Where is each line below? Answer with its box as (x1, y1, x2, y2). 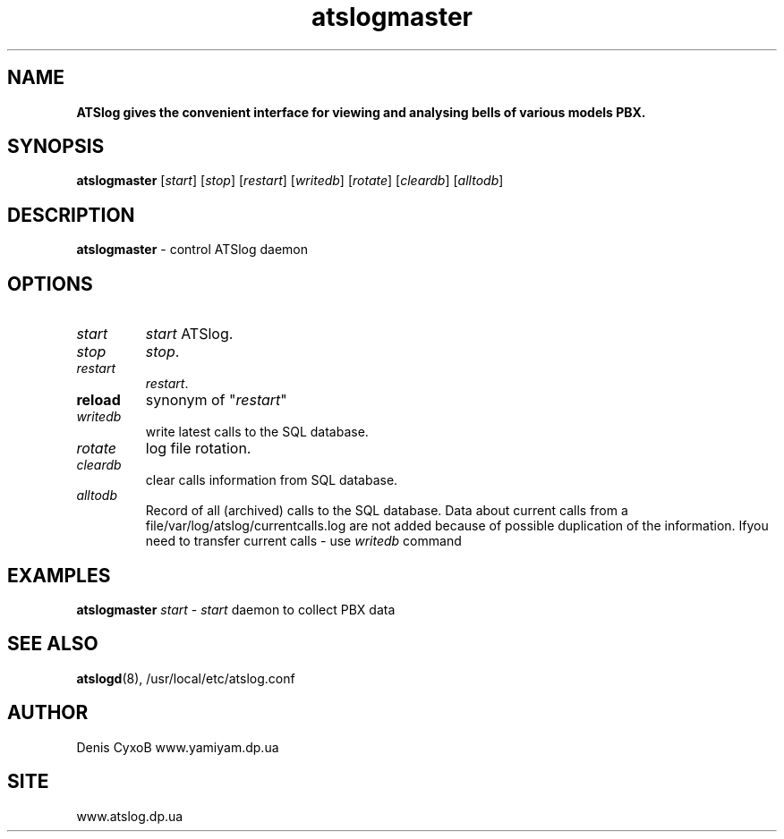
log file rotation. (145, 439, 251, 458)
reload (76, 391, 121, 410)
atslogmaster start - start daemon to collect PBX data (76, 601, 396, 617)
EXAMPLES (7, 564, 111, 587)
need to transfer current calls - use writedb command (145, 533, 462, 549)
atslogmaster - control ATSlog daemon (76, 242, 309, 258)
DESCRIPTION (7, 203, 135, 226)
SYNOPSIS (7, 135, 105, 158)
